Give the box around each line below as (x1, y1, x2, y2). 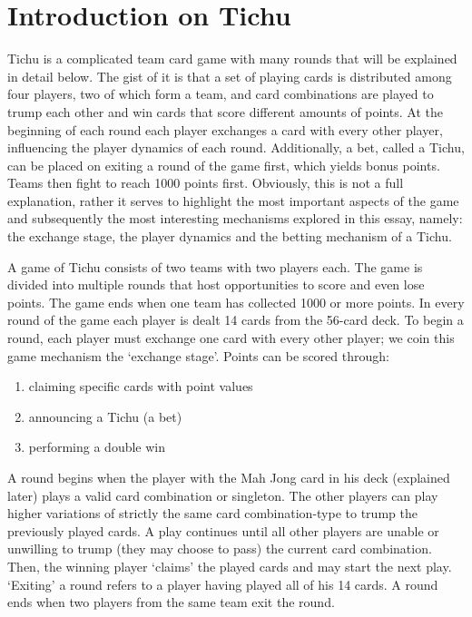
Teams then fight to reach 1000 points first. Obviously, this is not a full (7, 173, 404, 192)
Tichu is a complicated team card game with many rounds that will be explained (7, 49, 457, 68)
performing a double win (28, 437, 166, 456)
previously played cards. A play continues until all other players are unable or (7, 521, 439, 540)
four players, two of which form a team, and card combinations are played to (7, 84, 434, 103)
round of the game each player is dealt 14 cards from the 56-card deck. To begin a (7, 310, 464, 329)
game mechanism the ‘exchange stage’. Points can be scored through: (7, 346, 389, 365)
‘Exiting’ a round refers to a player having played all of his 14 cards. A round (7, 574, 438, 593)
